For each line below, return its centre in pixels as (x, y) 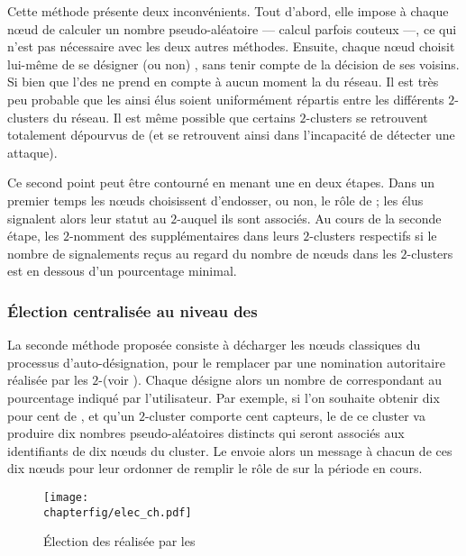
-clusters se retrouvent (367, 117)
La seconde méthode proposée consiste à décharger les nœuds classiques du (214, 345)
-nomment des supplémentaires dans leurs (184, 236)
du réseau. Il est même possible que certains (174, 117)
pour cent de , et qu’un (71, 415)
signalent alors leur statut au (87, 218)
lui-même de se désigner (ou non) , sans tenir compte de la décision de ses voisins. (233, 64)
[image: (66, 497)
